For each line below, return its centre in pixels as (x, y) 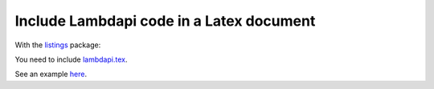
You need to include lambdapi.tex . (71, 59)
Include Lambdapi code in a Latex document (165, 21)
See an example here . (51, 74)
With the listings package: (58, 45)
